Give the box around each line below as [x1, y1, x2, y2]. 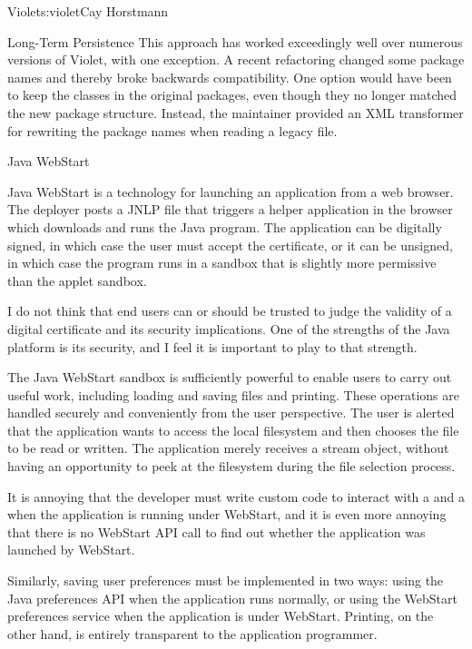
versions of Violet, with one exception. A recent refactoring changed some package [7, 50, 465, 69]
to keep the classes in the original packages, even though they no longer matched [7, 85, 457, 104]
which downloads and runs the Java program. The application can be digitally [7, 217, 442, 236]
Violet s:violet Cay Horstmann [7, 2, 169, 20]
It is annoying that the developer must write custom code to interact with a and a [7, 487, 465, 506]
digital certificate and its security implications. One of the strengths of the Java [7, 319, 450, 338]
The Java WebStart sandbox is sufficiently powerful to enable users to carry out [7, 368, 452, 387]
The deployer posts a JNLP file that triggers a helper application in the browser [7, 200, 453, 219]
